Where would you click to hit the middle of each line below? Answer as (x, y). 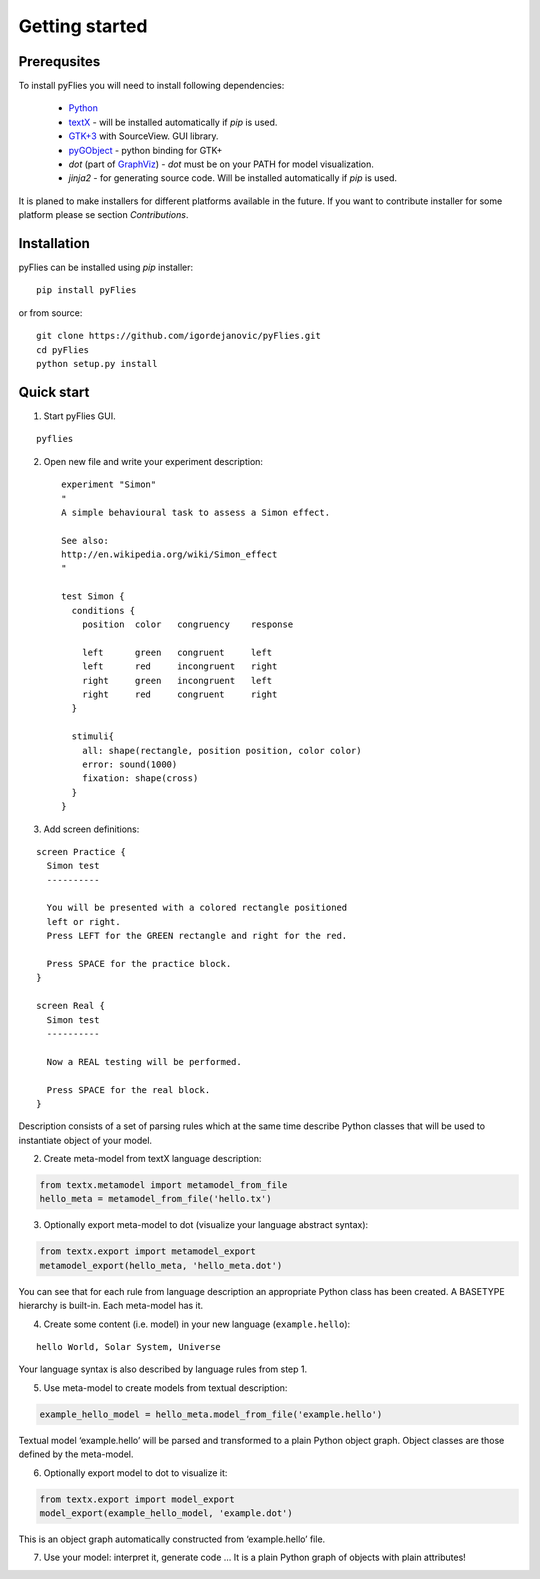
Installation (54, 243)
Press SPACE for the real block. (128, 1089)
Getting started (83, 26)
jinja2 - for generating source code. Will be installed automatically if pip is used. (233, 178)
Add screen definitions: (91, 829)
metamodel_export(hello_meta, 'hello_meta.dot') (161, 1265)
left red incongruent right (179, 666)
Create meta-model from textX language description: (152, 1159)
